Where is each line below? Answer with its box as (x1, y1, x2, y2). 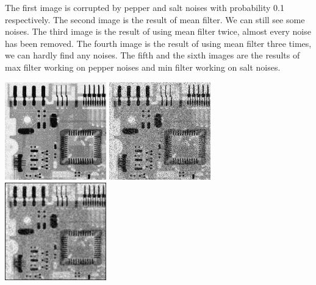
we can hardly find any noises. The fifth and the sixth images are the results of (5, 49, 300, 62)
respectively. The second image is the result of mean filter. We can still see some (5, 13, 305, 26)
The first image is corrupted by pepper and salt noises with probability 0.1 (5, 1, 284, 13)
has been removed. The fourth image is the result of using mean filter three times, (5, 37, 312, 49)
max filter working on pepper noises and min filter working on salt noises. (5, 60, 281, 73)
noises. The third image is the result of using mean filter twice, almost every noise (5, 25, 311, 38)
